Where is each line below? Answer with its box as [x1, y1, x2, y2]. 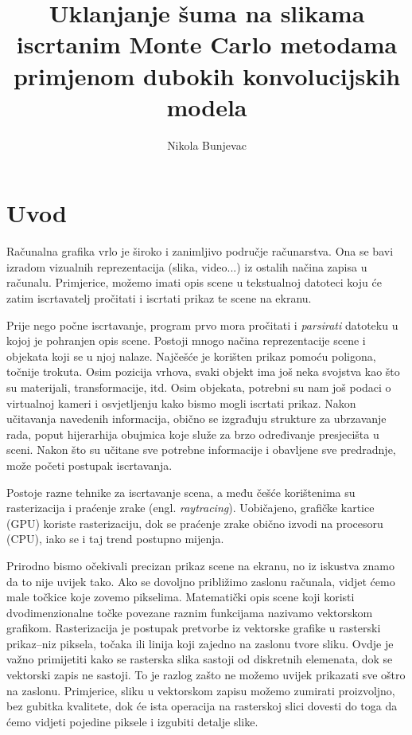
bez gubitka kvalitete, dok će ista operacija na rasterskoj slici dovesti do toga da [6, 698, 398, 714]
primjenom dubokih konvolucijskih [13, 59, 401, 92]
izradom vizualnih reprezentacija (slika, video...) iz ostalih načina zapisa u [6, 258, 367, 275]
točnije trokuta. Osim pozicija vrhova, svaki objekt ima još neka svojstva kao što [6, 363, 400, 380]
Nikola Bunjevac [167, 136, 247, 153]
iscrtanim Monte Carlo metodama [16, 28, 398, 61]
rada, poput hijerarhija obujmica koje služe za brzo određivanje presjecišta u [6, 425, 379, 442]
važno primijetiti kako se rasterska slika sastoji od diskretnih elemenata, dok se [6, 651, 393, 667]
